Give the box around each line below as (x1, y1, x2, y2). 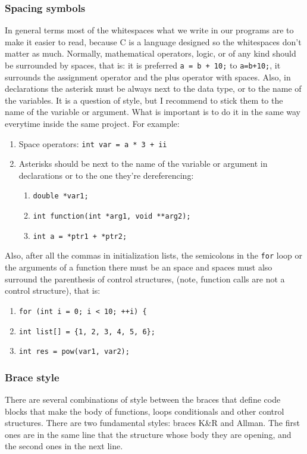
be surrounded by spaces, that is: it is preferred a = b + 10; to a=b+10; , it (5, 59, 281, 71)
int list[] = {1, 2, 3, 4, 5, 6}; (18, 327, 155, 336)
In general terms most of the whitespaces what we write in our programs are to (5, 24, 294, 36)
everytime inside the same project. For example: (5, 117, 180, 130)
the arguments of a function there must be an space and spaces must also (5, 261, 272, 273)
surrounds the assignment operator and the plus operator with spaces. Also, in (5, 70, 291, 83)
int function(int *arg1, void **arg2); (33, 212, 191, 221)
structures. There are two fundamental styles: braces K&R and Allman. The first (5, 416, 300, 429)
